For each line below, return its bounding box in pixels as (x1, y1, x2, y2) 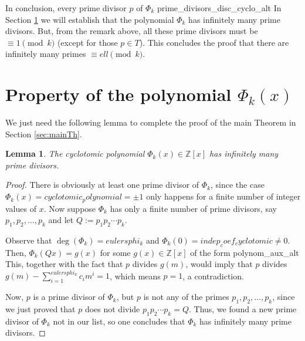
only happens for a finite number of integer (146, 190, 301, 202)
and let (48, 214, 74, 226)
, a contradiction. (182, 269, 244, 282)
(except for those (57, 36, 118, 48)
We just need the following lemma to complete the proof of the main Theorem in (5, 116, 296, 129)
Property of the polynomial (5, 82, 232, 106)
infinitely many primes (5, 48, 86, 60)
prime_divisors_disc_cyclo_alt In (157, 2, 282, 13)
